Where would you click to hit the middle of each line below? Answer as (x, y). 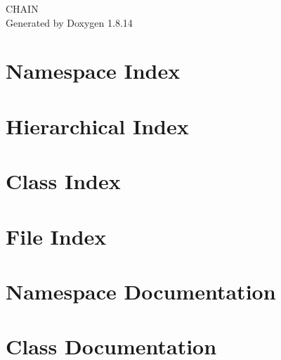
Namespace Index (93, 71)
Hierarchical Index (97, 126)
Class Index (63, 181)
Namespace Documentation (141, 291)
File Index (56, 236)
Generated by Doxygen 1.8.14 (69, 22)
